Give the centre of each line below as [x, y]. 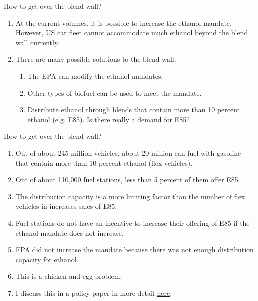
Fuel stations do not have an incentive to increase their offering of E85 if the [133, 222]
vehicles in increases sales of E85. [66, 206]
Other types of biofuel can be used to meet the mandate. [115, 93]
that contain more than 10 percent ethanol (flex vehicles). [104, 162]
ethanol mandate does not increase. [70, 232]
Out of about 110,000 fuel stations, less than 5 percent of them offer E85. [128, 179]
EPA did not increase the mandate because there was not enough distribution [135, 249]
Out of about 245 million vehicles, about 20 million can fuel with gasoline [128, 152]
